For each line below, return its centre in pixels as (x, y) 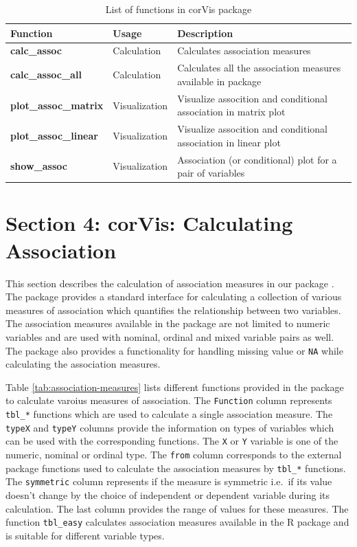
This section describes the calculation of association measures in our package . (170, 283)
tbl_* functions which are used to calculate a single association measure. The (169, 414)
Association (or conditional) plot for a (257, 159)
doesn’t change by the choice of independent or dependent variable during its (168, 495)
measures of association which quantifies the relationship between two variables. (173, 310)
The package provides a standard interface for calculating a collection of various (174, 297)
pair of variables (211, 173)
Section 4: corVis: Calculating (149, 223)
